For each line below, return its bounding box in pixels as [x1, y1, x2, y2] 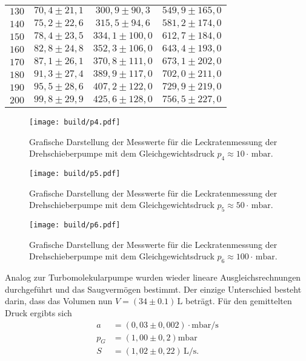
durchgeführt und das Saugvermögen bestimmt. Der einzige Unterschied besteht [5, 282, 302, 295]
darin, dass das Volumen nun [5, 294, 113, 307]
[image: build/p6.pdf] [29, 221, 121, 230]
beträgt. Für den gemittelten [185, 294, 292, 307]
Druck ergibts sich [5, 306, 72, 319]
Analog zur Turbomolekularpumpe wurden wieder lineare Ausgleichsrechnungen [5, 271, 301, 284]
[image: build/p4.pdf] [29, 118, 121, 126]
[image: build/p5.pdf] [29, 169, 121, 178]
